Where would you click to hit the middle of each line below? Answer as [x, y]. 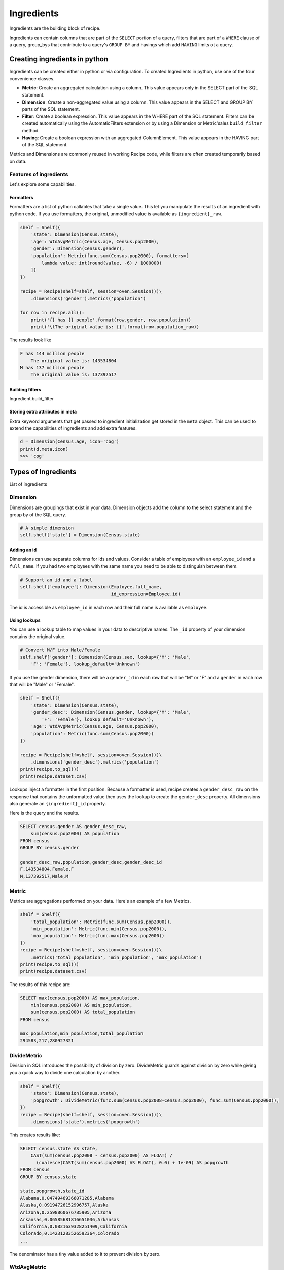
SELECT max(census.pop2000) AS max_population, [80, 998]
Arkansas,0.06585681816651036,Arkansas [69, 1219]
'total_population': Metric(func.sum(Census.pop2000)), [102, 922]
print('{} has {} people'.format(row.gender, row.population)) [111, 320]
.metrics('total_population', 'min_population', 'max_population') [116, 957]
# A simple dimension [47, 528]
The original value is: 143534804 [74, 360]
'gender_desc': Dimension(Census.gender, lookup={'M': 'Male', [111, 712]
